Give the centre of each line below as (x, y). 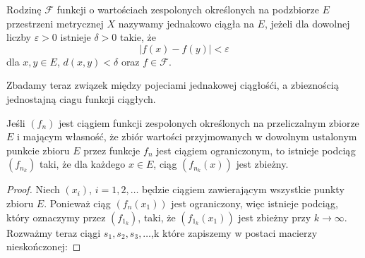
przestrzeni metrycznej (55, 23)
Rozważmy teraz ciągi (54, 232)
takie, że (138, 37)
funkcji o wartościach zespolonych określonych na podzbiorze (188, 9)
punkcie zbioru (38, 150)
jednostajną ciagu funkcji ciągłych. (81, 98)
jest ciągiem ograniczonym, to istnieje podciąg (256, 150)
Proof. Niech (33, 189)
